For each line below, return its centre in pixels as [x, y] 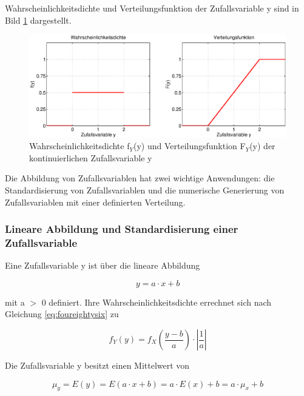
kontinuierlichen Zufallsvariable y [91, 157]
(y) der [262, 146]
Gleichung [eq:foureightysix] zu [62, 314]
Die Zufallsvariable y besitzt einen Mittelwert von [97, 365]
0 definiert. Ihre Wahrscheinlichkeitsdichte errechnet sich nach [157, 302]
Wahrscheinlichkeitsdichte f [79, 146]
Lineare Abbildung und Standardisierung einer [122, 229]
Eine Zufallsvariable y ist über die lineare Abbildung [103, 265]
